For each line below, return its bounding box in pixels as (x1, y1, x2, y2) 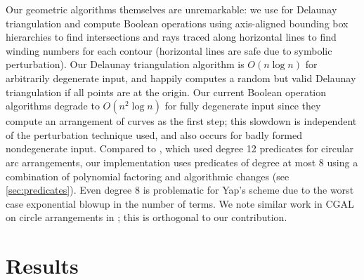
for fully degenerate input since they (164, 98, 321, 113)
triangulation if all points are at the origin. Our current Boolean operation (6, 84, 327, 99)
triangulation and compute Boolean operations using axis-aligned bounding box (6, 15, 349, 30)
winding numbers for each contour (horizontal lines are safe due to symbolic (6, 43, 332, 58)
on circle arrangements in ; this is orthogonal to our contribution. (6, 210, 287, 225)
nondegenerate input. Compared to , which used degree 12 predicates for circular (6, 141, 354, 156)
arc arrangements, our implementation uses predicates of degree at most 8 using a (6, 154, 358, 169)
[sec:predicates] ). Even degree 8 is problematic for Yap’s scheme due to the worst (6, 182, 354, 197)
